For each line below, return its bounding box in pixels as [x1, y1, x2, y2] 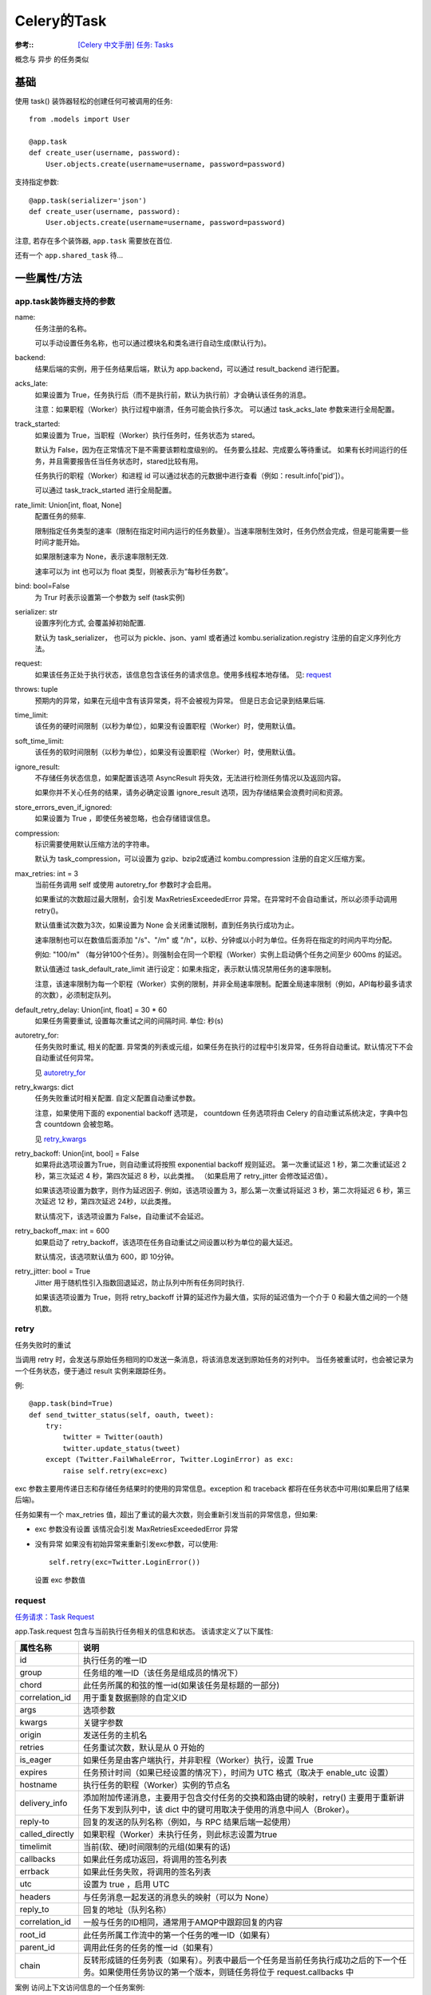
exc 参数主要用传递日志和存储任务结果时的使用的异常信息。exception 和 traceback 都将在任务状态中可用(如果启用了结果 [14, 1484, 410, 1494]
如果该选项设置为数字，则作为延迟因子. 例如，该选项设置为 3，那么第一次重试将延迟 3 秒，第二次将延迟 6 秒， [34, 1186, 397, 1195]
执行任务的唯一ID [82, 1655, 148, 1666]
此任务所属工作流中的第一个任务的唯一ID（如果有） [82, 1930, 275, 1941]
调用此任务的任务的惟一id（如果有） [82, 1942, 219, 1954]
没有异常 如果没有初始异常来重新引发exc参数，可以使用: [34, 1539, 219, 1548]
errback [19, 1866, 49, 1877]
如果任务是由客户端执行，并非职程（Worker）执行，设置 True [82, 1755, 314, 1766]
